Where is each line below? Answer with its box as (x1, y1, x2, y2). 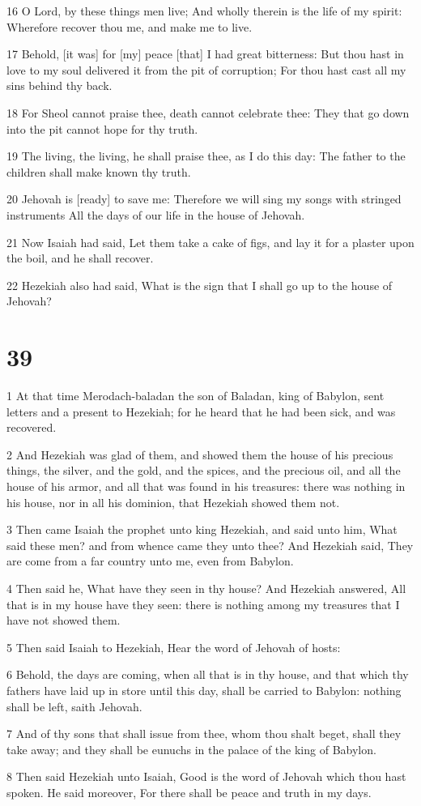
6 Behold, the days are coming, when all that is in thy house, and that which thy (6, 666, 409, 683)
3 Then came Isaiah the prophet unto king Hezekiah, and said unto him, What (6, 521, 398, 538)
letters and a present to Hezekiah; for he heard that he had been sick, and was (6, 403, 396, 420)
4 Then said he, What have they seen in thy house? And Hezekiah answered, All (6, 579, 406, 596)
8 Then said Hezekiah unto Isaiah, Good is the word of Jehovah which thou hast (6, 768, 406, 785)
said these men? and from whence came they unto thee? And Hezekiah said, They (6, 536, 414, 553)
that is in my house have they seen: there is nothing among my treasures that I (6, 595, 400, 612)
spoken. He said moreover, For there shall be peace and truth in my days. (6, 783, 372, 800)
